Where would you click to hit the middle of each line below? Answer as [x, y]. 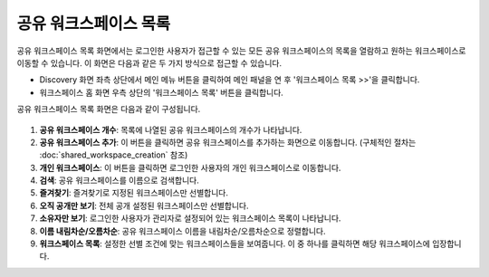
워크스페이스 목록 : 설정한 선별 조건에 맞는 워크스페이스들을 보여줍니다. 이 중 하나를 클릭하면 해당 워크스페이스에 [235, 244]
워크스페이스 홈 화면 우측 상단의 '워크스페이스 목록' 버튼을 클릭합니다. [162, 92]
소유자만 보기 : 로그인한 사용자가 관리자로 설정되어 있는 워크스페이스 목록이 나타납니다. [190, 218]
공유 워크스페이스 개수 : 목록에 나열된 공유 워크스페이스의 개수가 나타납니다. [171, 129]
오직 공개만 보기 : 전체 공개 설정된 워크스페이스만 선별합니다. [144, 205]
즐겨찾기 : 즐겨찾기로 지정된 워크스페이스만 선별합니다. [134, 193]
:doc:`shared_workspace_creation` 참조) [114, 155]
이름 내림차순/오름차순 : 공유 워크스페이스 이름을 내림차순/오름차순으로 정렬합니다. [182, 231]
